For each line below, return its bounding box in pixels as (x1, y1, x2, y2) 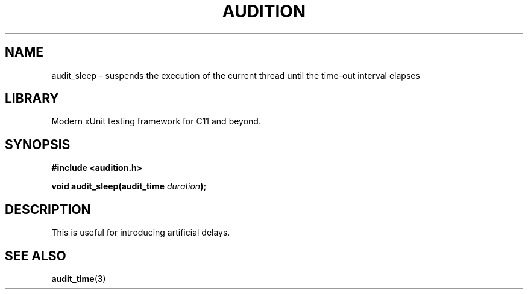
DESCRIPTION (5, 201, 91, 217)
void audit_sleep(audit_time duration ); (51, 181, 207, 192)
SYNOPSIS (5, 136, 71, 152)
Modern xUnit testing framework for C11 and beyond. (51, 116, 261, 127)
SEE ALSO (5, 248, 66, 263)
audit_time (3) (51, 273, 106, 284)
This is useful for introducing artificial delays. (51, 227, 230, 238)
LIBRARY (5, 91, 59, 106)
